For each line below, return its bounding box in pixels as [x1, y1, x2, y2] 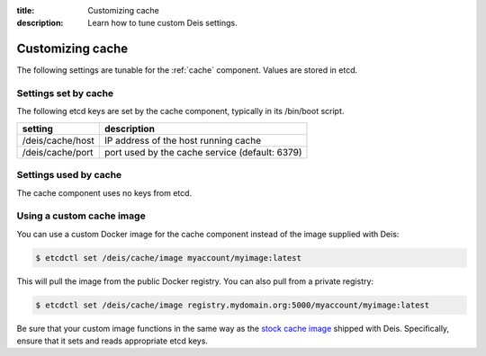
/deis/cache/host [22, 134, 94, 147]
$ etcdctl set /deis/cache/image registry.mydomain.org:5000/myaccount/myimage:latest [35, 299, 430, 310]
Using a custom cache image [16, 209, 146, 222]
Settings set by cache [16, 87, 114, 100]
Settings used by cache [16, 169, 122, 182]
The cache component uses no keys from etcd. [16, 187, 193, 198]
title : [16, 5, 35, 15]
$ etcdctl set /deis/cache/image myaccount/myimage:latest [35, 253, 301, 263]
